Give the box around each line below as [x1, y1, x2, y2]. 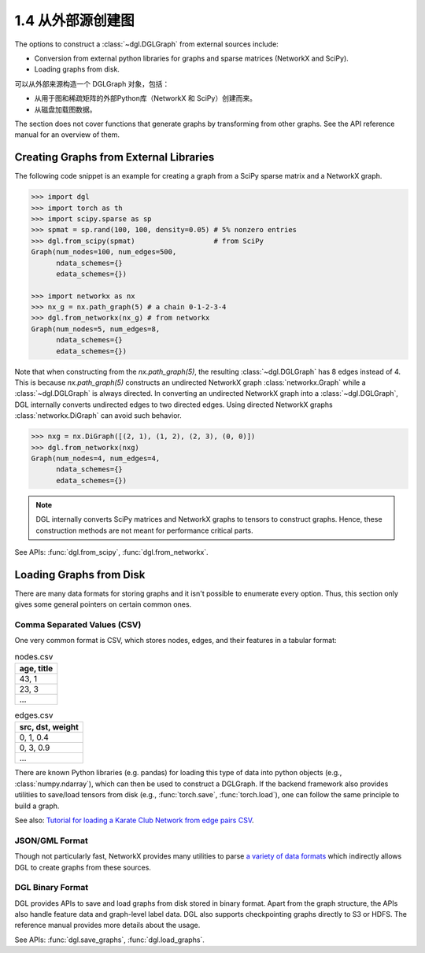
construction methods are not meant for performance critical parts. [35, 526, 253, 535]
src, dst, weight [19, 722, 79, 733]
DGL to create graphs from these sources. [14, 863, 151, 872]
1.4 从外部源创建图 [14, 12, 135, 29]
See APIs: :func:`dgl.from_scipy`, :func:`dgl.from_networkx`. [14, 547, 209, 556]
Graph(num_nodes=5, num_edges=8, [31, 324, 161, 334]
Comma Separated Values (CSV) [14, 619, 142, 630]
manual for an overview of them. [14, 130, 120, 139]
